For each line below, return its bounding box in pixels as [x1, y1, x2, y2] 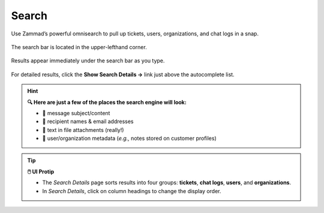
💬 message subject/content [42, 109, 110, 116]
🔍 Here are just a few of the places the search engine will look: [27, 98, 187, 106]
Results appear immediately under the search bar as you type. [11, 57, 165, 64]
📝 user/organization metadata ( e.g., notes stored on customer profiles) [42, 135, 217, 142]
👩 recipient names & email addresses [42, 118, 134, 125]
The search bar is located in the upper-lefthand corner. [11, 43, 147, 50]
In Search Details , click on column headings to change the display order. [42, 187, 221, 194]
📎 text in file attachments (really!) [42, 126, 124, 133]
